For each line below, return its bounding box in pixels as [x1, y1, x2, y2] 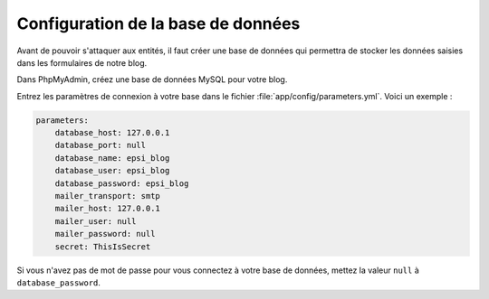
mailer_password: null [54, 229, 156, 239]
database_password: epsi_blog [54, 178, 189, 189]
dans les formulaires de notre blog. [16, 57, 148, 68]
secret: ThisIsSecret [54, 241, 151, 252]
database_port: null [54, 140, 147, 151]
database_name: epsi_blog [54, 153, 170, 163]
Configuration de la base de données [16, 14, 301, 33]
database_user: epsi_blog [54, 165, 170, 176]
